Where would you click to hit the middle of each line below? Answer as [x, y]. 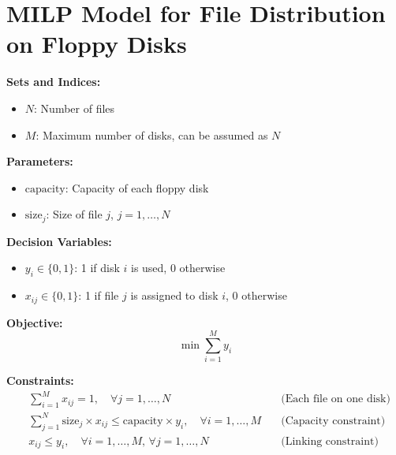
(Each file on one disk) [336, 399]
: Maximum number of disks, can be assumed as [152, 134]
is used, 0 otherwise [178, 268]
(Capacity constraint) [333, 421]
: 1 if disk [97, 268]
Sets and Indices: [54, 82]
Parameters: [40, 161]
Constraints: [40, 380]
